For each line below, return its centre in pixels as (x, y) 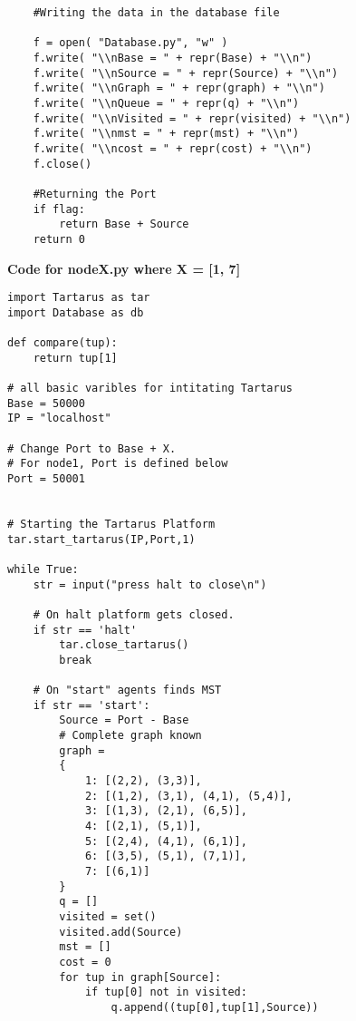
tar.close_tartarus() (124, 645)
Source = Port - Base (124, 720)
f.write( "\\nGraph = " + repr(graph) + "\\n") (179, 88)
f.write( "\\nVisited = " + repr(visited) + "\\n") (192, 118)
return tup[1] (75, 358)
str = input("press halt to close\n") (150, 584)
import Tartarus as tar (79, 298)
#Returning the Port (95, 194)
